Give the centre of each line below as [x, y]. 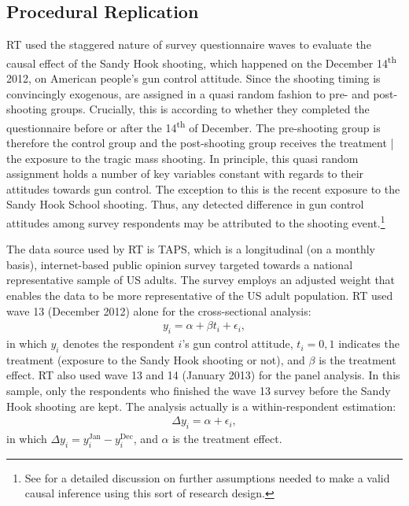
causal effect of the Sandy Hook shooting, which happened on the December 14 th [201, 61]
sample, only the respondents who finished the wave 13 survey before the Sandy [199, 391]
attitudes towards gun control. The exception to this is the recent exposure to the [203, 188]
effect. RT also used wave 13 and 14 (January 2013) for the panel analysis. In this [203, 375]
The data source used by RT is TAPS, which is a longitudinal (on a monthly [191, 249]
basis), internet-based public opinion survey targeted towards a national [180, 264]
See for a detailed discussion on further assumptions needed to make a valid [207, 477]
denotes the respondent [119, 343]
